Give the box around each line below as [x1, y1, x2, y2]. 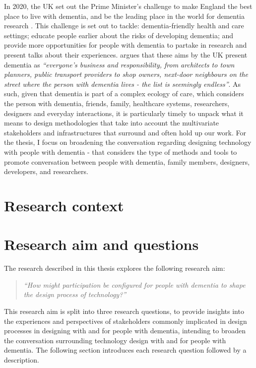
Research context [4, 195, 124, 215]
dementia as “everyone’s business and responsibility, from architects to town [4, 59, 235, 69]
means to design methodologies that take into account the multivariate [4, 118, 219, 128]
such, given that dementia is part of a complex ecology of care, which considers [4, 88, 244, 99]
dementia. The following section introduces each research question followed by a [4, 345, 247, 355]
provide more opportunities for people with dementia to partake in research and [4, 40, 247, 50]
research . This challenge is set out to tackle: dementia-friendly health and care [4, 20, 244, 31]
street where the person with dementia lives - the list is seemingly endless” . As [4, 78, 241, 89]
